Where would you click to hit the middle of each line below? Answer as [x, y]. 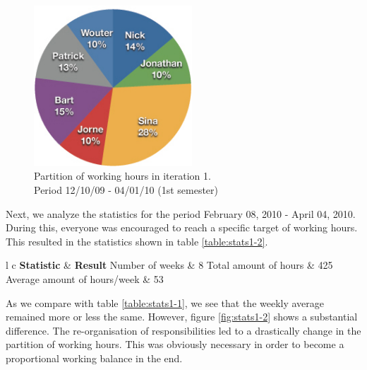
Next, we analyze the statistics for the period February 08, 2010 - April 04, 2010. [181, 213]
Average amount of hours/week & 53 [85, 278]
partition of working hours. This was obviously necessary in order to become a [175, 344]
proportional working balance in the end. [94, 358]
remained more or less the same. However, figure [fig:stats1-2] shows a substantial [182, 317]
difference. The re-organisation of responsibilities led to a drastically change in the [183, 330]
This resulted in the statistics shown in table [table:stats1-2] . [137, 241]
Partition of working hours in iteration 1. [122, 176]
